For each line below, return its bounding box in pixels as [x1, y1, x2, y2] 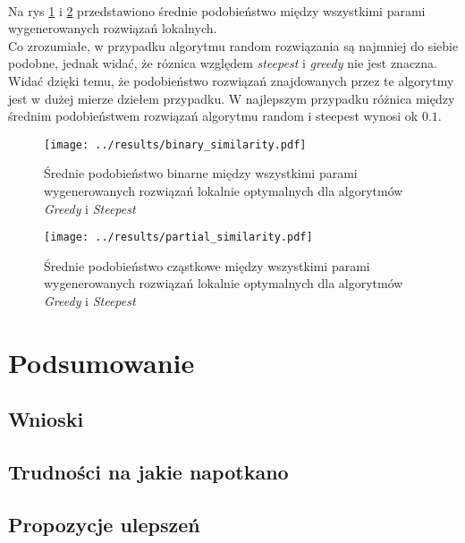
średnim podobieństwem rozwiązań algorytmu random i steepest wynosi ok [8, 106, 418, 125]
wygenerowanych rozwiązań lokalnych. [8, 19, 217, 38]
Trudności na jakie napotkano [8, 458, 289, 486]
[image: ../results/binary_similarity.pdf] [44, 138, 307, 151]
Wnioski [8, 405, 84, 433]
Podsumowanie [8, 344, 195, 380]
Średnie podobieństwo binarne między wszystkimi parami [44, 164, 358, 182]
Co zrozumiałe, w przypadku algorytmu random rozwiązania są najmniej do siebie [8, 36, 459, 55]
